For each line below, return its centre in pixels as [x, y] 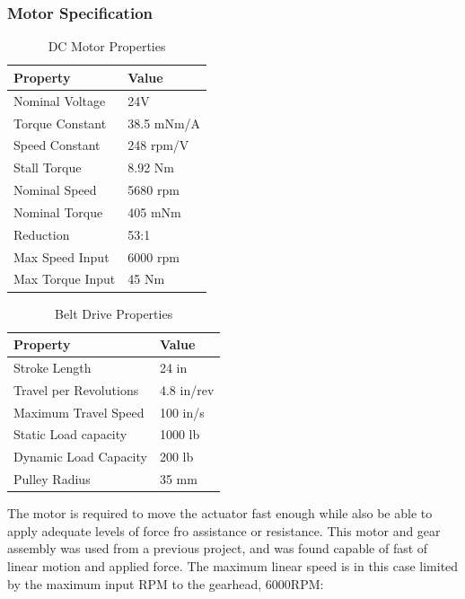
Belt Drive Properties [114, 313]
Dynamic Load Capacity [80, 457]
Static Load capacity [70, 434]
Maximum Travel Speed [79, 412]
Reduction [42, 234]
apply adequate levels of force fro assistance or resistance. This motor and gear [224, 530]
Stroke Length [53, 367]
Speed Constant [57, 145]
